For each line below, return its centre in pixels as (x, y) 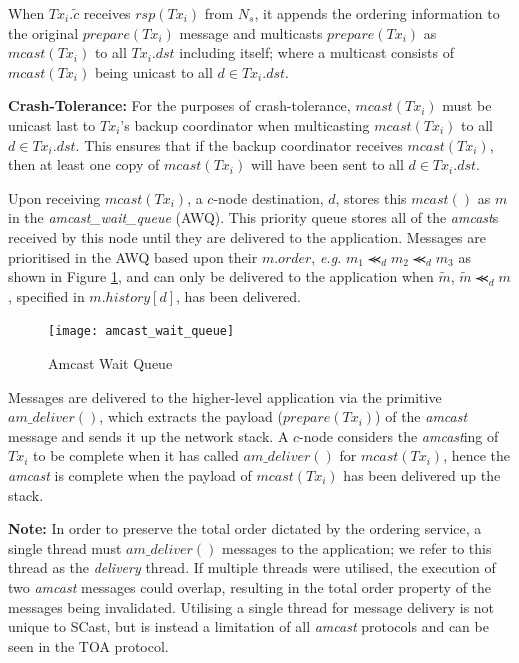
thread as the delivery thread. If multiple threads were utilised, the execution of (252, 567)
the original (43, 32)
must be (467, 105)
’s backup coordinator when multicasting (245, 124)
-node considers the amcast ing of (399, 435)
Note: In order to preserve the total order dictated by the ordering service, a (245, 528)
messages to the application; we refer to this (357, 547)
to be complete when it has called (136, 455)
